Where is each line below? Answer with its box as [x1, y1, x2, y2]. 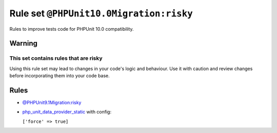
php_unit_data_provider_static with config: [22, 109, 112, 115]
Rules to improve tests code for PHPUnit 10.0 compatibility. [9, 26, 134, 32]
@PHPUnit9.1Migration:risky [22, 100, 82, 105]
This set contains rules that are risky [9, 55, 103, 62]
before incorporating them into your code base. [9, 73, 110, 79]
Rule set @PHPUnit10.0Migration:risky [9, 8, 193, 19]
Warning [9, 39, 38, 48]
